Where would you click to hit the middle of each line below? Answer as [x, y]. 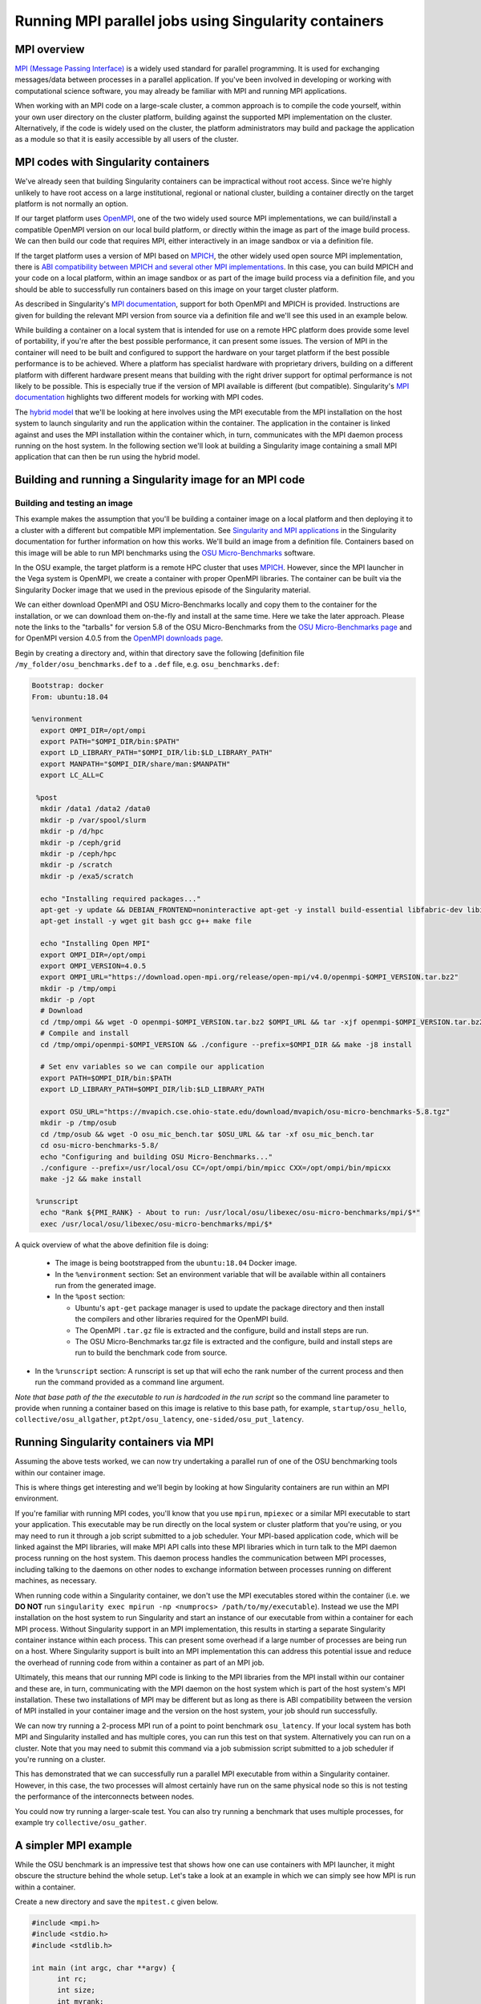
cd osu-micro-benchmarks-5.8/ [100, 1145]
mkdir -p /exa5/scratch [87, 876]
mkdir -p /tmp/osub [79, 1123]
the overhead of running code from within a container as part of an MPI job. [139, 1663]
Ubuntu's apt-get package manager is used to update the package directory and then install [230, 1307]
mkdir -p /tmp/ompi [79, 988]
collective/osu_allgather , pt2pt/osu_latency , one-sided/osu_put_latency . [160, 1420]
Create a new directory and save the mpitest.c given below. [117, 1902]
